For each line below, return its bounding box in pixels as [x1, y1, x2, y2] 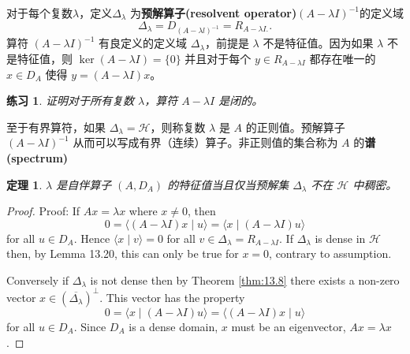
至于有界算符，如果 [6, 118, 106, 135]
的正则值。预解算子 [245, 118, 345, 135]
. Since [73, 318, 106, 334]
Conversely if [6, 271, 69, 288]
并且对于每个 [184, 50, 252, 66]
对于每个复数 [6, 5, 73, 20]
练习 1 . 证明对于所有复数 [6, 92, 134, 109]
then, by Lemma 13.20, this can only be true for [6, 245, 239, 262]
